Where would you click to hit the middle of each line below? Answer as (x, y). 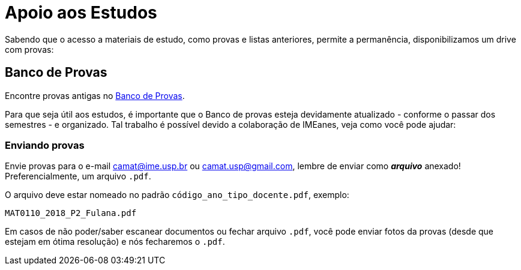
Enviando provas (45, 145)
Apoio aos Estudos (81, 13)
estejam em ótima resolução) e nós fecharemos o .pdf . (115, 242)
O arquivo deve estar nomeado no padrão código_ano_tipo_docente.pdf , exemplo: (177, 195)
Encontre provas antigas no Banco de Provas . (95, 95)
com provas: (29, 49)
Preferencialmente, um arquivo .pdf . (78, 176)
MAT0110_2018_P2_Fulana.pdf (71, 213)
